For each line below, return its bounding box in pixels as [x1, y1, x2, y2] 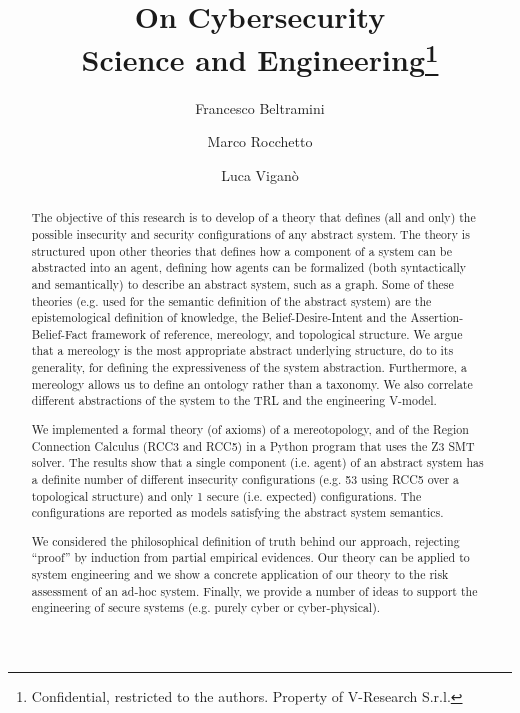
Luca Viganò [221, 164, 299, 185]
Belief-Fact [31, 325, 88, 342]
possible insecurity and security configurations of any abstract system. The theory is [31, 225, 470, 242]
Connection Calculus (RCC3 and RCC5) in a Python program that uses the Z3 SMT [31, 437, 475, 454]
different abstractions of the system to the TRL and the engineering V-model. [31, 392, 437, 409]
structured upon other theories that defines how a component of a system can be [31, 242, 453, 259]
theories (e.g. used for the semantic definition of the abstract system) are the [31, 292, 432, 309]
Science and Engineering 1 [81, 35, 439, 80]
